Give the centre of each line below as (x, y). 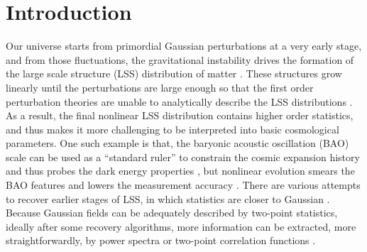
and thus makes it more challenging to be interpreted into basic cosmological (172, 129)
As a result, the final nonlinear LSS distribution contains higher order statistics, (180, 115)
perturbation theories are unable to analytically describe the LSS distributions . (179, 101)
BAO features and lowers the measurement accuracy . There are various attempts (183, 185)
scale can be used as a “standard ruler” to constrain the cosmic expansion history (183, 157)
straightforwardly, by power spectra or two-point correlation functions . (161, 240)
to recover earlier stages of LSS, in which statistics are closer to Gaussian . (168, 198)
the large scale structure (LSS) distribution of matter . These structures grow (174, 73)
